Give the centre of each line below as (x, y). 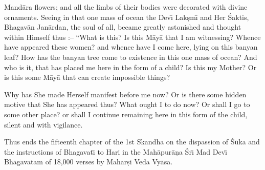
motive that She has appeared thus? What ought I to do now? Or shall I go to (127, 104)
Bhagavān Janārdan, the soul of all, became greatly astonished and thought (123, 27)
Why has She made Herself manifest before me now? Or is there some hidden (125, 94)
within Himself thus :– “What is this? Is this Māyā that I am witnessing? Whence (132, 37)
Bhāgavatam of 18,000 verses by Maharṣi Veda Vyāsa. (89, 162)
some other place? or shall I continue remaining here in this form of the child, (126, 114)
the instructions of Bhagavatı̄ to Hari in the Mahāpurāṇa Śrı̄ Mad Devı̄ (116, 151)
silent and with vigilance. (43, 124)
